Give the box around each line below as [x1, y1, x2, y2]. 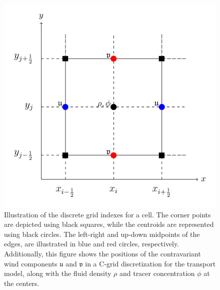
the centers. [4, 277, 39, 288]
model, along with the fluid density [4, 268, 111, 278]
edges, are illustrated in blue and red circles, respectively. [4, 238, 179, 249]
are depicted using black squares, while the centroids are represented [4, 219, 214, 229]
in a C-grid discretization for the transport [85, 258, 216, 268]
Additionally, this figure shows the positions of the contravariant [4, 248, 201, 258]
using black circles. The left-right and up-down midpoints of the [4, 228, 200, 239]
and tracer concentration [119, 268, 195, 278]
